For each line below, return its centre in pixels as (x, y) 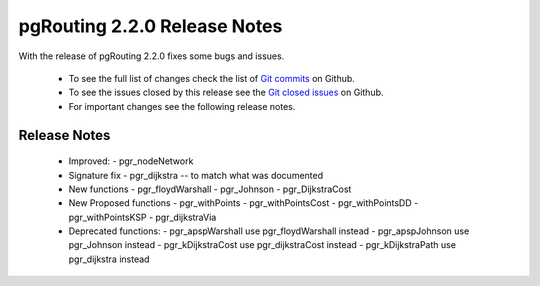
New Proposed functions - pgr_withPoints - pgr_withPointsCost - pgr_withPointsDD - (243, 203)
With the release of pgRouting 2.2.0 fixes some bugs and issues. (151, 56)
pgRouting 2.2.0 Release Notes (150, 26)
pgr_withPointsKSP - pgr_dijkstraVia (142, 217)
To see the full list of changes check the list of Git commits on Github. (211, 78)
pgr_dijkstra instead (109, 259)
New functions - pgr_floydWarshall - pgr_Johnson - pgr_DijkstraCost (210, 189)
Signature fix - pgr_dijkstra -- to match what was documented (196, 175)
